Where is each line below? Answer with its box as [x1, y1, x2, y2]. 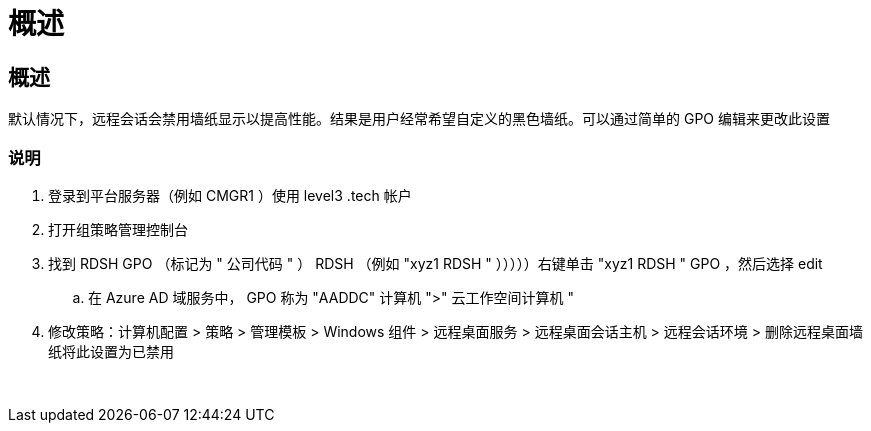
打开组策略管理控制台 [48, 220, 188, 238]
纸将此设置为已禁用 [48, 342, 174, 360]
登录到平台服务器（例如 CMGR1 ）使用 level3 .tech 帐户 [48, 186, 412, 204]
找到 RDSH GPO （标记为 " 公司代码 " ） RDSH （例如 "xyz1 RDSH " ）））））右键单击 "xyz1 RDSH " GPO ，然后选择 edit [48, 254, 823, 272]
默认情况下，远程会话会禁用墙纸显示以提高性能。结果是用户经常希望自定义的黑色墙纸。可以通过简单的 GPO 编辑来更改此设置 [8, 110, 830, 128]
